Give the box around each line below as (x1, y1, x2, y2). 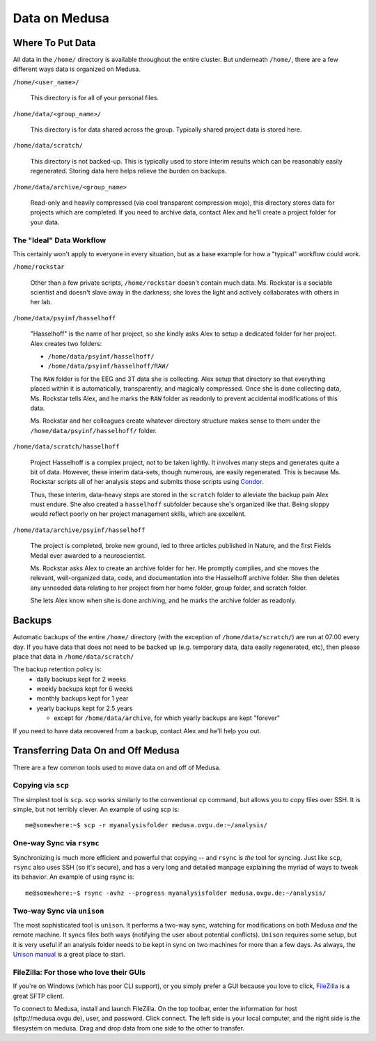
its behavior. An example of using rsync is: (13, 872, 135, 881)
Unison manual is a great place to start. (13, 950, 125, 959)
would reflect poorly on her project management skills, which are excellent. (30, 510, 246, 518)
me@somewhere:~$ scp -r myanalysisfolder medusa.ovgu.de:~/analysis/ (25, 822, 268, 829)
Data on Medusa (13, 10, 109, 26)
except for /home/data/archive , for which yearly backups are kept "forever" (54, 714, 280, 722)
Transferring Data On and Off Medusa (13, 745, 180, 757)
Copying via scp (13, 781, 70, 790)
